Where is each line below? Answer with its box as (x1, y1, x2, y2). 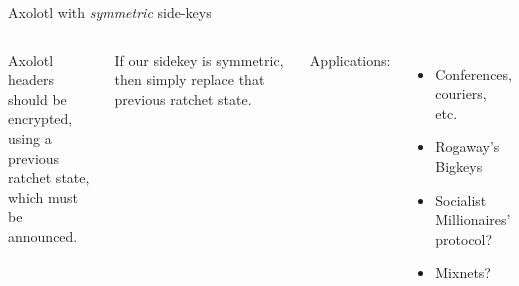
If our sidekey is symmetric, (114, 49, 284, 70)
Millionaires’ (435, 209, 511, 230)
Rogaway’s (435, 136, 500, 157)
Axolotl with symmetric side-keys (8, 2, 212, 22)
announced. (8, 225, 78, 246)
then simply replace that (114, 69, 265, 90)
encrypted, (8, 108, 73, 129)
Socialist (435, 189, 487, 210)
